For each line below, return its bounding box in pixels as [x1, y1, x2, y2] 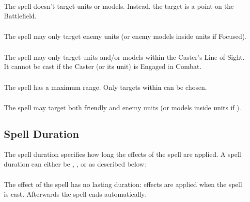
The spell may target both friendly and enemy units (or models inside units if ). [4, 102, 241, 113]
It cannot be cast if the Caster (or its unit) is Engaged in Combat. [4, 61, 202, 71]
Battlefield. [4, 10, 37, 20]
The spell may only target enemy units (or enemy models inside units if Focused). [4, 31, 247, 41]
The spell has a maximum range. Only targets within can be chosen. [4, 82, 207, 92]
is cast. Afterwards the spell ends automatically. [4, 188, 146, 199]
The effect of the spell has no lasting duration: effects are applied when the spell [4, 179, 242, 189]
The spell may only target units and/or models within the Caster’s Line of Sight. [4, 51, 245, 62]
